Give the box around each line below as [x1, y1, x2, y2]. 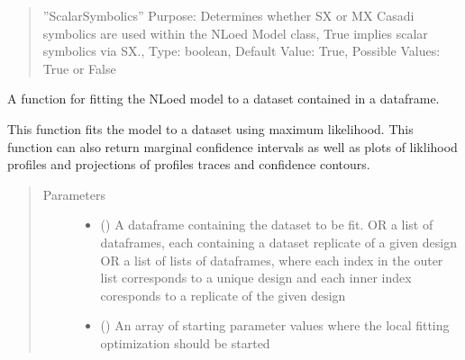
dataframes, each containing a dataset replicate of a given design [100, 232, 457, 251]
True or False [42, 58, 116, 77]
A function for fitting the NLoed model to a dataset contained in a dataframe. [7, 89, 440, 108]
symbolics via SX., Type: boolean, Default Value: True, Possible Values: [42, 41, 441, 60]
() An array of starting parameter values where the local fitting [100, 316, 450, 335]
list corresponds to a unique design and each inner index [100, 268, 412, 287]
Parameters [42, 184, 105, 203]
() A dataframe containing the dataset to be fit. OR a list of [100, 215, 433, 234]
